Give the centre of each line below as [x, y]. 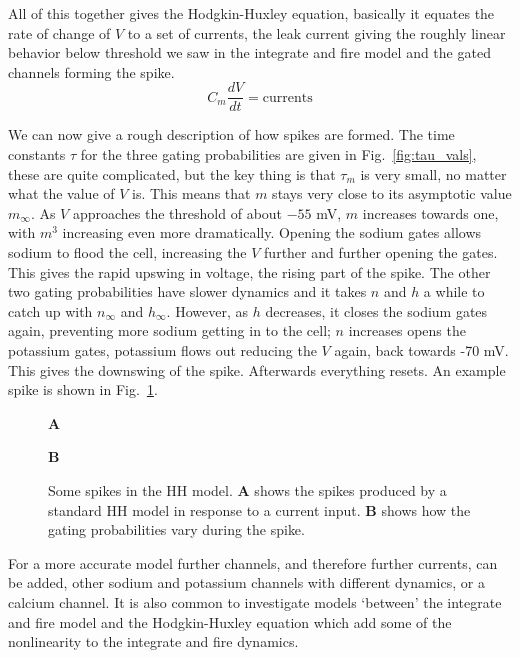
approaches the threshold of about [177, 212]
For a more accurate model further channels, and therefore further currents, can [253, 562]
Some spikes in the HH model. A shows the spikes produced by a [247, 489]
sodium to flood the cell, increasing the [127, 252]
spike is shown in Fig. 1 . [83, 389]
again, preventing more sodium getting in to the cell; [169, 330]
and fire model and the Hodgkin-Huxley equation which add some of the [230, 621]
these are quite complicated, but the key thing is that [172, 173]
